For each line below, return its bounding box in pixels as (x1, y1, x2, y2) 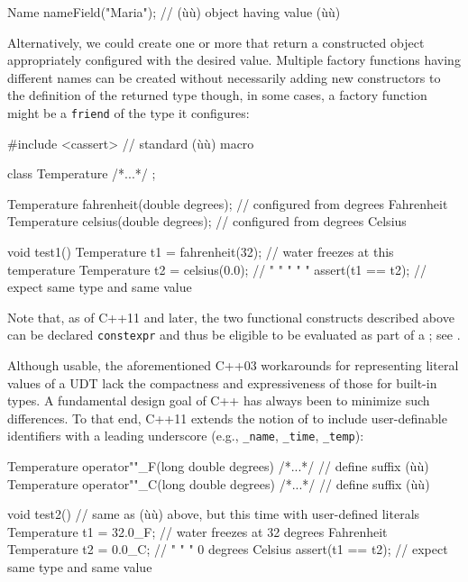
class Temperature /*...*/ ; (7, 164, 156, 183)
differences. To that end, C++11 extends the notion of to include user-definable (7, 408, 447, 427)
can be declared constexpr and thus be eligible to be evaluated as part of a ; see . (7, 325, 461, 344)
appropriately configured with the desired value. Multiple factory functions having (7, 50, 461, 69)
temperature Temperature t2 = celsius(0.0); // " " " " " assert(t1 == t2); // (7, 259, 427, 278)
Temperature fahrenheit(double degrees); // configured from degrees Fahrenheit (7, 194, 448, 213)
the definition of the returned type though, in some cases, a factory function (7, 86, 427, 105)
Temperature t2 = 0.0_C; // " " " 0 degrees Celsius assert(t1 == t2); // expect (7, 540, 448, 559)
